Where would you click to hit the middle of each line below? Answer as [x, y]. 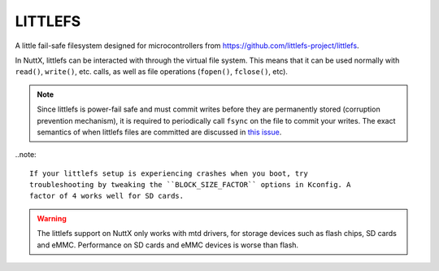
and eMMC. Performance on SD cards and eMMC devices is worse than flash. [168, 245]
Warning [52, 218]
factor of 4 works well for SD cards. [107, 196]
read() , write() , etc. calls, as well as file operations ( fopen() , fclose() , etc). [152, 72]
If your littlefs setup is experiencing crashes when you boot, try [169, 173]
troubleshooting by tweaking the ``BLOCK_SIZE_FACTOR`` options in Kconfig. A [190, 185]
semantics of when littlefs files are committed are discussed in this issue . [159, 132]
